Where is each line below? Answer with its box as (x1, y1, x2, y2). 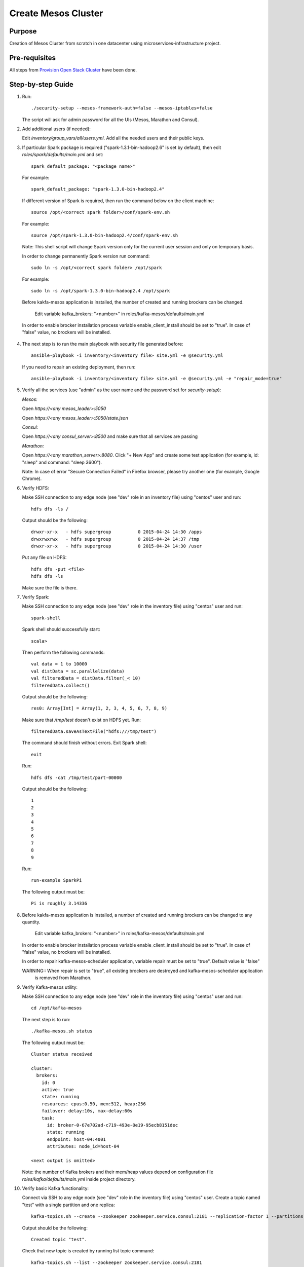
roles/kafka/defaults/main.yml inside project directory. (22, 1176, 136, 1182)
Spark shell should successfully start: (22, 626, 101, 632)
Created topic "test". (31, 1237, 88, 1242)
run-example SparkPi (31, 877, 82, 883)
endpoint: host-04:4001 (47, 1136, 106, 1142)
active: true (41, 1087, 74, 1092)
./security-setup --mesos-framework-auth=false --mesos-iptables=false (31, 105, 213, 111)
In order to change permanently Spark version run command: (22, 253, 150, 259)
